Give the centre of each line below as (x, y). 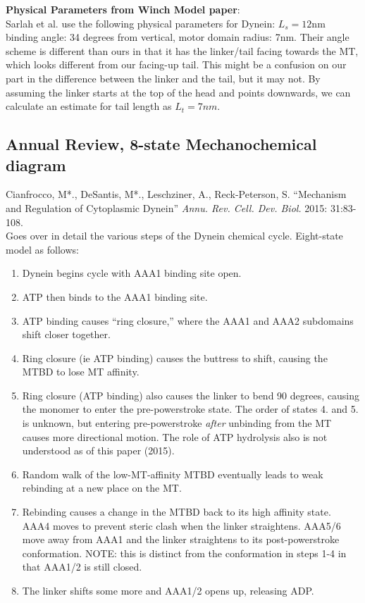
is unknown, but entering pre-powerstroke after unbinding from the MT (177, 423)
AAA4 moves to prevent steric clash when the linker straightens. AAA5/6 (181, 525)
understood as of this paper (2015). (98, 450)
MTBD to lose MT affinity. (81, 372)
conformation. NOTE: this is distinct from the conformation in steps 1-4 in (184, 553)
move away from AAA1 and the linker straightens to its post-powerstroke (181, 539)
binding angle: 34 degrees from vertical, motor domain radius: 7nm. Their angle (178, 37)
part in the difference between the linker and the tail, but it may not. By (163, 78)
